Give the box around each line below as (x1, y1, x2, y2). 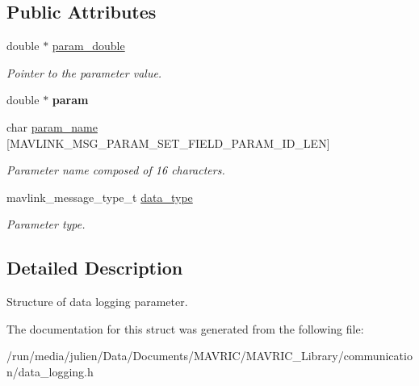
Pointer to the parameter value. (6, 64, 162, 81)
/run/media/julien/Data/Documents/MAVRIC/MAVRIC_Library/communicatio (6, 347, 413, 364)
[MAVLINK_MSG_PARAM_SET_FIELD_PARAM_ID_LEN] (6, 134, 330, 151)
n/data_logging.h (6, 363, 94, 380)
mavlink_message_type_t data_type (6, 188, 193, 205)
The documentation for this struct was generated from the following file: (6, 320, 364, 337)
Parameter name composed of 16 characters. (6, 162, 225, 178)
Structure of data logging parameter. (6, 293, 188, 310)
